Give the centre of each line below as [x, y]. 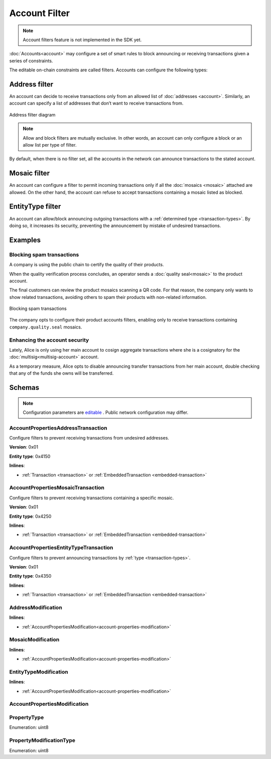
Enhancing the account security [49, 340]
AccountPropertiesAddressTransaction [58, 428]
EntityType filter [35, 207]
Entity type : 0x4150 [30, 456]
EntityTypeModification [39, 672]
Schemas [24, 388]
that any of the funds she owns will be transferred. [61, 373]
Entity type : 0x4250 [30, 516]
